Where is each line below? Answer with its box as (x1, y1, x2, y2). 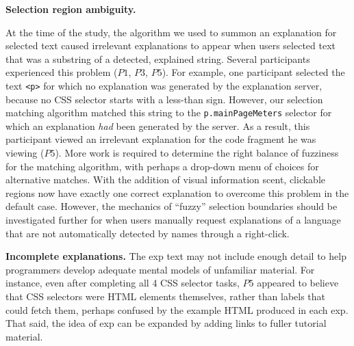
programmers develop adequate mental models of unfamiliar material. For (5, 262, 315, 276)
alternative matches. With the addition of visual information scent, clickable (5, 172, 325, 187)
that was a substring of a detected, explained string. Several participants (5, 51, 310, 66)
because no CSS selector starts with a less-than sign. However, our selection (5, 92, 323, 106)
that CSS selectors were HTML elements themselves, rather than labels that (5, 289, 326, 303)
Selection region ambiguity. (5, 2, 136, 16)
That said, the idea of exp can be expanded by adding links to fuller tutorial (5, 316, 327, 330)
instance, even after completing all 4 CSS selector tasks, (5, 276, 240, 290)
